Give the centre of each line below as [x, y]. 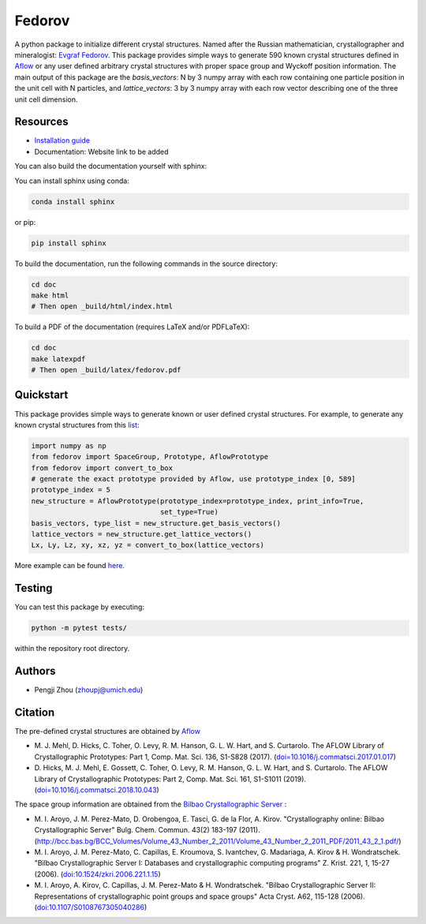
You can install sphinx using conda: [72, 181]
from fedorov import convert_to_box [102, 468]
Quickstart [41, 395]
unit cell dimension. [46, 99]
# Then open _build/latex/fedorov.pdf [106, 370]
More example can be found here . [70, 566]
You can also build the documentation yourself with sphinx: [111, 166]
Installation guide [62, 140]
